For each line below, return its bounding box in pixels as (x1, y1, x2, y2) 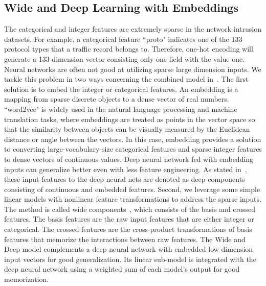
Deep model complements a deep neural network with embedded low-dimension (4, 244, 253, 254)
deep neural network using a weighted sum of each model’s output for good (4, 264, 240, 274)
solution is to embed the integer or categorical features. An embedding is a (4, 83, 238, 94)
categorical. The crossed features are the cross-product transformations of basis (4, 224, 252, 234)
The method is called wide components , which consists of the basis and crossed (4, 203, 256, 214)
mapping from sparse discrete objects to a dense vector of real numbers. (4, 93, 229, 104)
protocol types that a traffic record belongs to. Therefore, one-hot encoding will (4, 43, 253, 54)
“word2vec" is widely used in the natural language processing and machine (4, 103, 237, 114)
